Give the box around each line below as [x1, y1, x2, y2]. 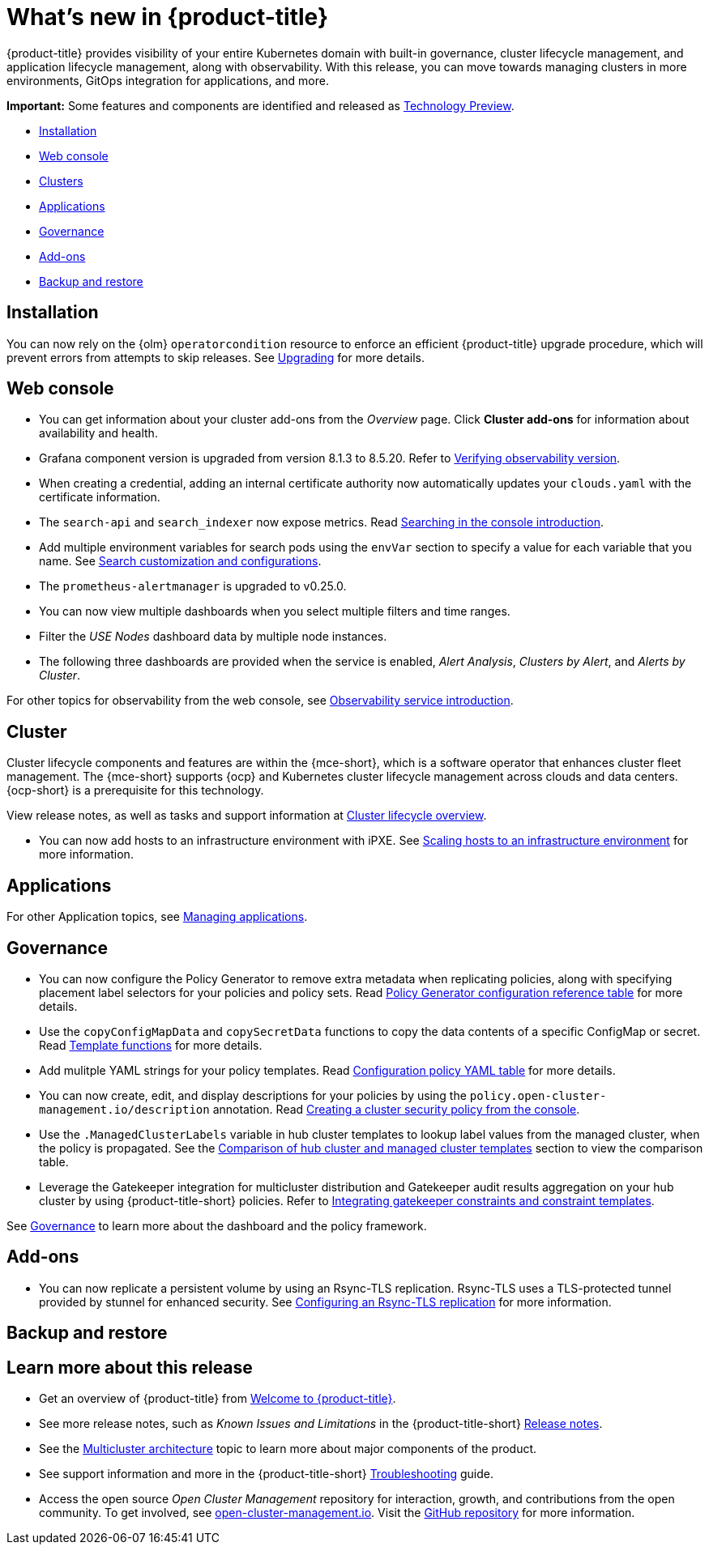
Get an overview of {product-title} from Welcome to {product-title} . [39, 1391, 396, 1406]
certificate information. [39, 490, 160, 505]
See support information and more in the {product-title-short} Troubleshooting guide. [39, 1467, 493, 1481]
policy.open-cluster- [469, 1089, 607, 1102]
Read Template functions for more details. [39, 1038, 263, 1052]
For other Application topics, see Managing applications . [6, 910, 308, 924]
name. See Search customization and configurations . [39, 554, 322, 569]
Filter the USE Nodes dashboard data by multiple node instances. [39, 629, 387, 644]
